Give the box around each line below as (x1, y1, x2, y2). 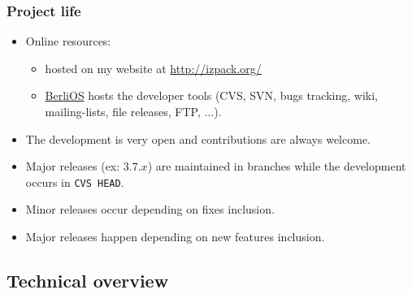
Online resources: (25, 32, 111, 50)
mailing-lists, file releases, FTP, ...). (45, 103, 222, 119)
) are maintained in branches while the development (147, 158, 406, 175)
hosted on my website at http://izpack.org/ (45, 59, 262, 76)
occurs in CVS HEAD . (25, 173, 124, 190)
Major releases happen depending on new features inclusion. (25, 228, 325, 245)
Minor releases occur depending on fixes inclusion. (25, 201, 275, 218)
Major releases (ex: (25, 158, 120, 175)
